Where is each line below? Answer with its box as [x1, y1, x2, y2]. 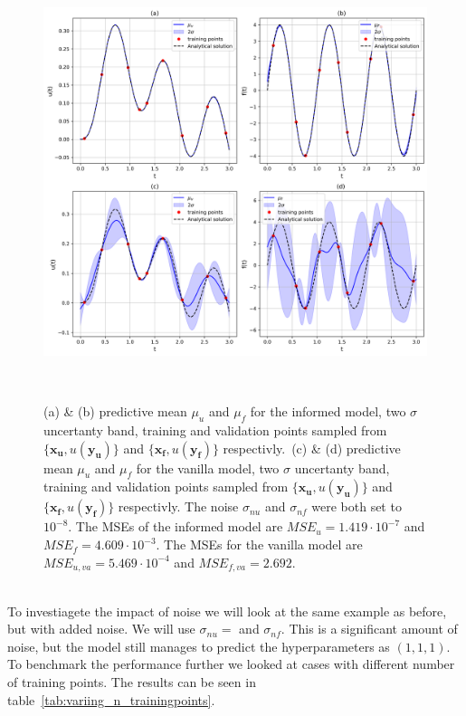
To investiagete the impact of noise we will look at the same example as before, [7, 601, 447, 620]
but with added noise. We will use [7, 619, 195, 638]
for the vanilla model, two [136, 458, 280, 477]
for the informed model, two [250, 402, 406, 421]
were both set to [311, 497, 402, 516]
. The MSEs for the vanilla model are [156, 535, 363, 554]
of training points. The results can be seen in [7, 673, 256, 692]
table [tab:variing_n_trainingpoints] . [7, 690, 215, 709]
